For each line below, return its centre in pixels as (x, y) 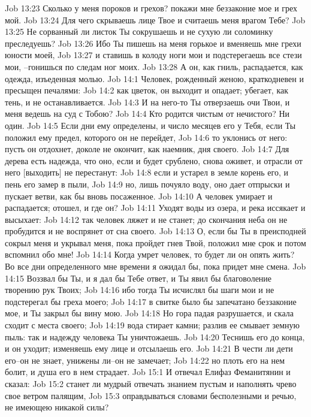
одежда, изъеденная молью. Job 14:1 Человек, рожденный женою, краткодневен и (154, 78)
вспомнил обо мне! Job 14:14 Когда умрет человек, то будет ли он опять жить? (150, 254)
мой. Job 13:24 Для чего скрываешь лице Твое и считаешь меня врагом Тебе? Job (155, 19)
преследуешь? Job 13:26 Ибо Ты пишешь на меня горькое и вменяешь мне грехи (153, 43)
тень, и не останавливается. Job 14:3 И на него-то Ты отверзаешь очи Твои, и (147, 102)
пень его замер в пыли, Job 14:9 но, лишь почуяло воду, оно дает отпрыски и (147, 184)
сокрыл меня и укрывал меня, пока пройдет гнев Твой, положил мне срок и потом (155, 242)
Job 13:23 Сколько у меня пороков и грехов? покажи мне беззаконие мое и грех (151, 8)
